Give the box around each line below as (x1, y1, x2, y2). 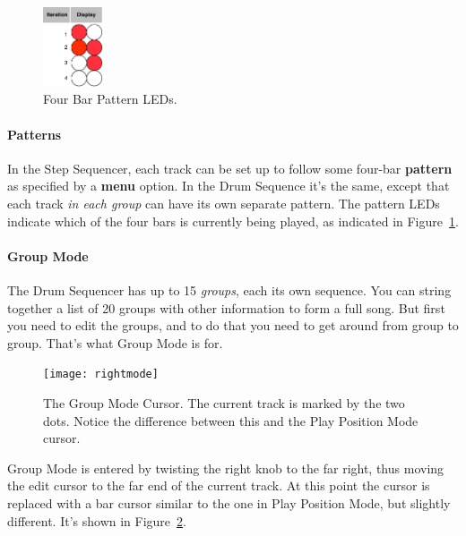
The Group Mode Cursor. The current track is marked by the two (43, 393, 405, 412)
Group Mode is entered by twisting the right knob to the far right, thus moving (7, 458, 444, 477)
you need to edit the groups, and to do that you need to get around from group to (7, 316, 459, 335)
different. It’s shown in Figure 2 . (7, 511, 186, 530)
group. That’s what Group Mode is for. (7, 333, 223, 352)
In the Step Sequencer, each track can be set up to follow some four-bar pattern (7, 158, 453, 177)
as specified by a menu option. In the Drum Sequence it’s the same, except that (7, 176, 450, 195)
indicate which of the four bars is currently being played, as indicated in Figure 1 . (7, 211, 459, 230)
